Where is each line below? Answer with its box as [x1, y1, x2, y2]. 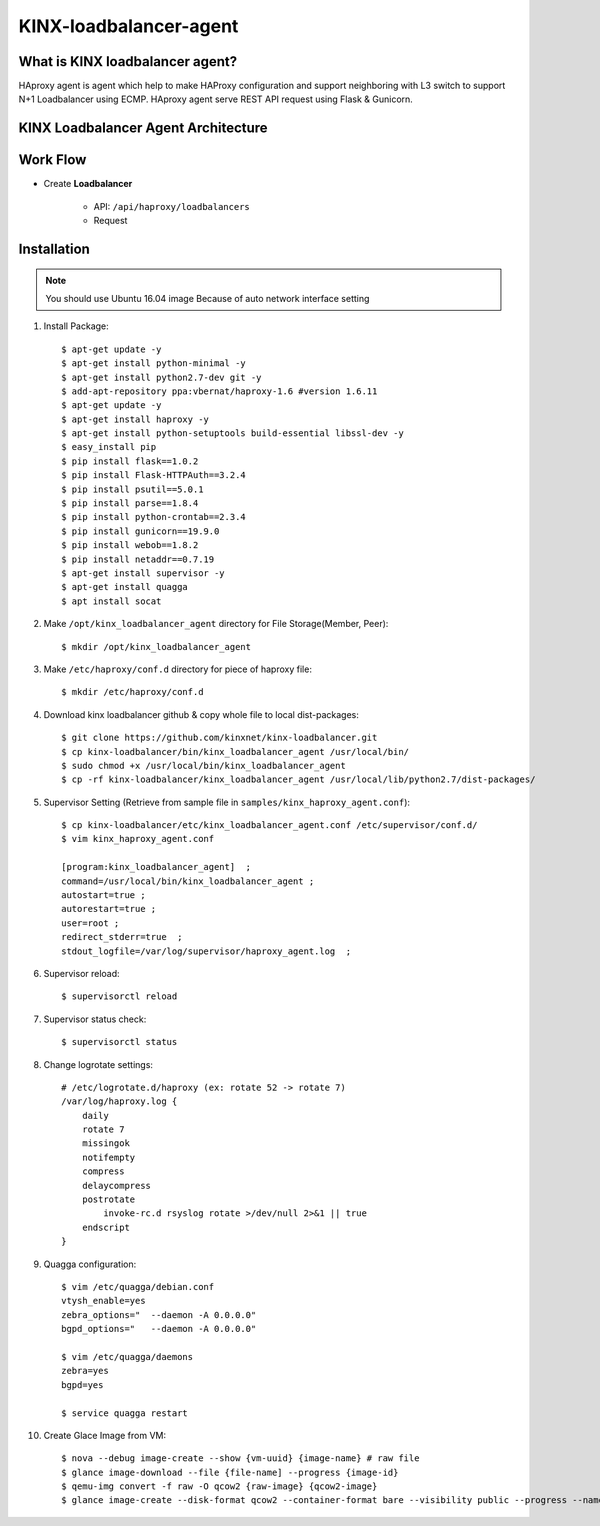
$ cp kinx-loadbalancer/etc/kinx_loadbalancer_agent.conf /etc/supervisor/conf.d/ [61, 820, 478, 831]
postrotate [81, 1194, 136, 1205]
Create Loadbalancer [43, 178, 133, 190]
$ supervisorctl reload [61, 991, 178, 1002]
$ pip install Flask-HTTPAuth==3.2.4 [61, 470, 247, 481]
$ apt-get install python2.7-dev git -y [61, 371, 262, 383]
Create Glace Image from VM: [43, 1429, 167, 1441]
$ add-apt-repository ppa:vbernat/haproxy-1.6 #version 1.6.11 [61, 385, 378, 397]
